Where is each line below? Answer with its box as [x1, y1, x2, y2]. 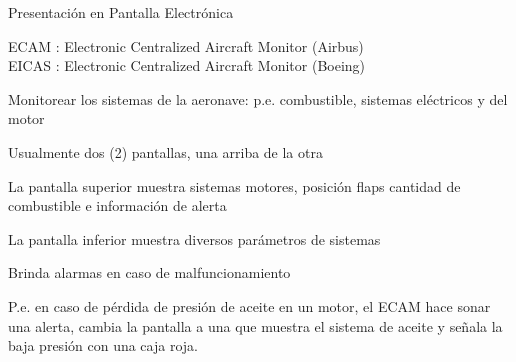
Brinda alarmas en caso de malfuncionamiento [8, 262, 291, 283]
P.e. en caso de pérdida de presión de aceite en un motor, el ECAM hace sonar [8, 295, 491, 316]
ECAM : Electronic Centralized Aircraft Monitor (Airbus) [8, 35, 364, 56]
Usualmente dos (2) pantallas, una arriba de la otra [8, 141, 323, 162]
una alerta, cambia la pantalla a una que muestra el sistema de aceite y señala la [8, 315, 503, 336]
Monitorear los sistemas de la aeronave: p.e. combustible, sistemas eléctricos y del [8, 88, 508, 109]
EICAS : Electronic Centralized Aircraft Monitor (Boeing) [8, 55, 366, 76]
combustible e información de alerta [8, 195, 227, 216]
